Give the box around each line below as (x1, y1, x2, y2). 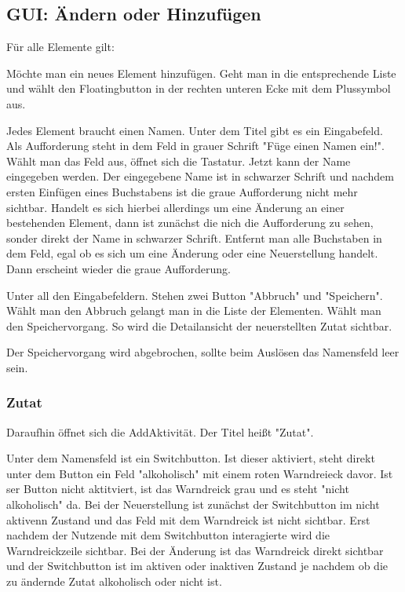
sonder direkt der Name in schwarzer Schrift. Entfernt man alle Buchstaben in (6, 229, 382, 246)
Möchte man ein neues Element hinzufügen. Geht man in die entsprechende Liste (6, 64, 396, 81)
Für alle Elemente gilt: (6, 38, 115, 55)
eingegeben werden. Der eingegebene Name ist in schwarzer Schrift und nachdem (6, 168, 395, 185)
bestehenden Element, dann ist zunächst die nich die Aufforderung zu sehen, (6, 214, 374, 231)
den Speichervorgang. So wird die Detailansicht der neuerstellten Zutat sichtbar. (6, 317, 392, 334)
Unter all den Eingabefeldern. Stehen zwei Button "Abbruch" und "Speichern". (6, 287, 383, 303)
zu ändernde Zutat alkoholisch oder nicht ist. (6, 573, 222, 590)
